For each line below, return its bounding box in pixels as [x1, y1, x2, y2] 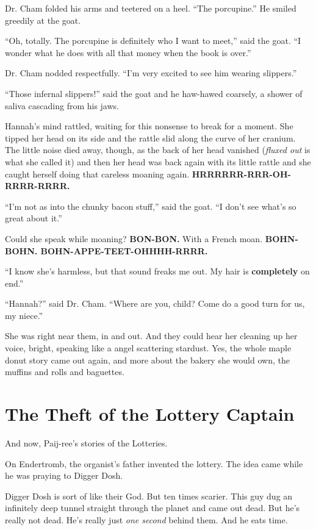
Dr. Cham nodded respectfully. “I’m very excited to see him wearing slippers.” [5, 66, 297, 79]
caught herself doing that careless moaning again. [5, 167, 190, 180]
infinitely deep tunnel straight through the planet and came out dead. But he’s [5, 501, 300, 514]
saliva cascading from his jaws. [5, 99, 119, 112]
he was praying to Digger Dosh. [5, 469, 123, 482]
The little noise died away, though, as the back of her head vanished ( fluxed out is [5, 143, 311, 156]
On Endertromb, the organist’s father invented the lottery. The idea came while [5, 457, 303, 470]
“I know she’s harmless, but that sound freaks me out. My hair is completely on [5, 265, 310, 278]
